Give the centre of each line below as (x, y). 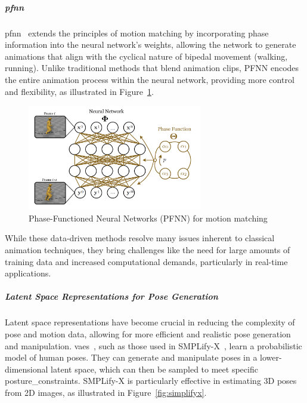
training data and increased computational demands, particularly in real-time (146, 261)
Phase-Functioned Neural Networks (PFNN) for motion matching (148, 218)
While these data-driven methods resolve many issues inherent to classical (140, 238)
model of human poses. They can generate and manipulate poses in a (131, 357)
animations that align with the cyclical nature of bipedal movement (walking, (146, 56)
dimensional (27, 369)
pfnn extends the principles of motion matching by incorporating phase (137, 33)
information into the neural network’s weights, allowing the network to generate (151, 44)
